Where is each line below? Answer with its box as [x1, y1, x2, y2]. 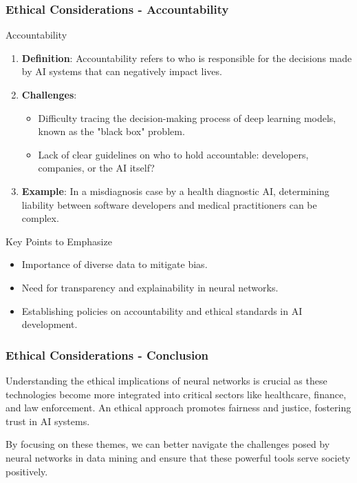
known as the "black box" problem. [38, 124, 185, 138]
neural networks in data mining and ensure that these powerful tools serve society [6, 450, 351, 464]
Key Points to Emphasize [6, 234, 112, 248]
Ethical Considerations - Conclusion [6, 346, 209, 363]
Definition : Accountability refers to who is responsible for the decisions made [21, 50, 352, 65]
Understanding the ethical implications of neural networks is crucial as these [6, 373, 327, 387]
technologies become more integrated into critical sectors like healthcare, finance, [6, 387, 347, 401]
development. [21, 317, 78, 331]
